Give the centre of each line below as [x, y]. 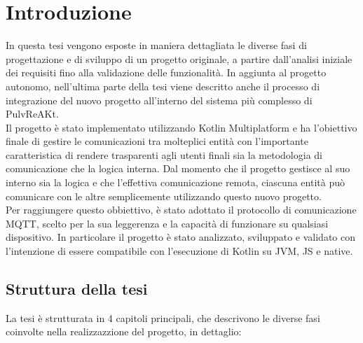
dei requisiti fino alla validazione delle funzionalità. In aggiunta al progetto [166, 72]
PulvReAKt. [32, 114]
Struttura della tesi [77, 289]
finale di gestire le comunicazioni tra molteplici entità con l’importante [157, 141]
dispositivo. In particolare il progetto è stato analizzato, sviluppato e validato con [180, 237]
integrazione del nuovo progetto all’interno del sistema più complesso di [159, 100]
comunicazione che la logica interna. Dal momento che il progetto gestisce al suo [178, 168]
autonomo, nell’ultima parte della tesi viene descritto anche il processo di [163, 86]
